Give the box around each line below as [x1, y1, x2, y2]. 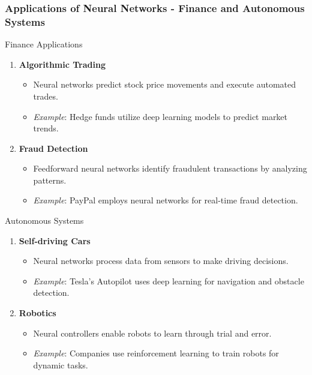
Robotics [19, 307, 56, 319]
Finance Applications [5, 38, 83, 50]
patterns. [33, 173, 67, 186]
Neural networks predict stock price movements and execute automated [33, 78, 296, 91]
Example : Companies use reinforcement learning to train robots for [33, 347, 279, 359]
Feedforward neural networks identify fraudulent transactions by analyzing [33, 162, 307, 175]
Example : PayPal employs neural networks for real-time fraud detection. [33, 194, 298, 206]
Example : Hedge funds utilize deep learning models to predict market [33, 110, 288, 122]
